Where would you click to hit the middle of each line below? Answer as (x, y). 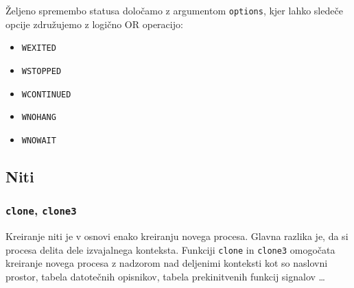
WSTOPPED (42, 71)
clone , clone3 (41, 210)
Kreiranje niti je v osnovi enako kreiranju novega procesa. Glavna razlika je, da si (177, 236)
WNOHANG (39, 118)
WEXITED (39, 48)
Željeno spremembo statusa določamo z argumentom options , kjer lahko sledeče (174, 10)
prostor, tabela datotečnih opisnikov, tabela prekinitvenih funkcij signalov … (165, 276)
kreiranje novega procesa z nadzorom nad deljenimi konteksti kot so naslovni (167, 263)
